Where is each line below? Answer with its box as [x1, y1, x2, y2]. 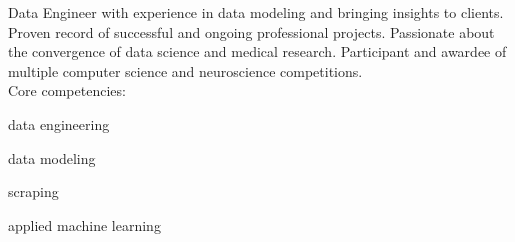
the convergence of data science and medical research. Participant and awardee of [8, 41, 507, 62]
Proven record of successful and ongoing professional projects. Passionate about [8, 21, 495, 42]
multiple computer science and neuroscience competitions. [8, 60, 363, 81]
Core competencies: [8, 80, 126, 101]
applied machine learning [8, 214, 161, 235]
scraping [8, 181, 59, 202]
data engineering [8, 113, 110, 134]
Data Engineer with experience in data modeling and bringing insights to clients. [8, 2, 504, 22]
